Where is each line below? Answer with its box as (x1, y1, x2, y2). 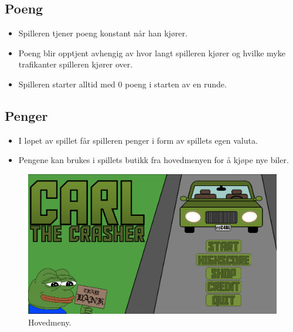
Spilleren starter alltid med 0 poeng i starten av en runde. (18, 77, 227, 90)
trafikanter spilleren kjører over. (18, 58, 133, 70)
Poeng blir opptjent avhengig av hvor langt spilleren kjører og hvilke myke (18, 46, 285, 59)
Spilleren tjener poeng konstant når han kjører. (18, 27, 188, 39)
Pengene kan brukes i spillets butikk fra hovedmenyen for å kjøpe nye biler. (18, 154, 289, 166)
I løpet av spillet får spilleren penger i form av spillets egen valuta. (18, 134, 258, 146)
